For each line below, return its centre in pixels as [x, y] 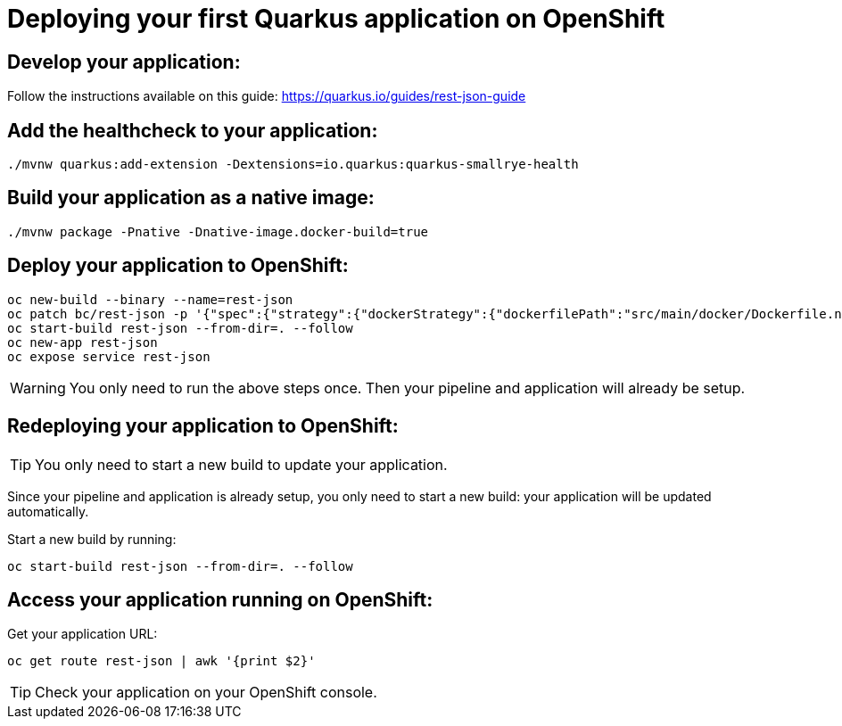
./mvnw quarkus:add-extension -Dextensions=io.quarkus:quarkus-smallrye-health [293, 165]
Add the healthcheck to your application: [193, 130]
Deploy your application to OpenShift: [178, 266]
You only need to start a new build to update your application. [241, 464]
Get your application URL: [83, 634]
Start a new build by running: [92, 539]
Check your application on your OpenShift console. [206, 693]
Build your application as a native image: [191, 198]
